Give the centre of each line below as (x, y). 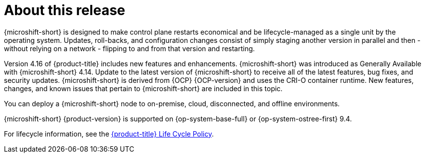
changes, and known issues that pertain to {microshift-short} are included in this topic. (143, 88)
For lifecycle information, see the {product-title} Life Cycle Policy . (109, 134)
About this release (65, 10)
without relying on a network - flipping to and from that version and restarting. (129, 48)
